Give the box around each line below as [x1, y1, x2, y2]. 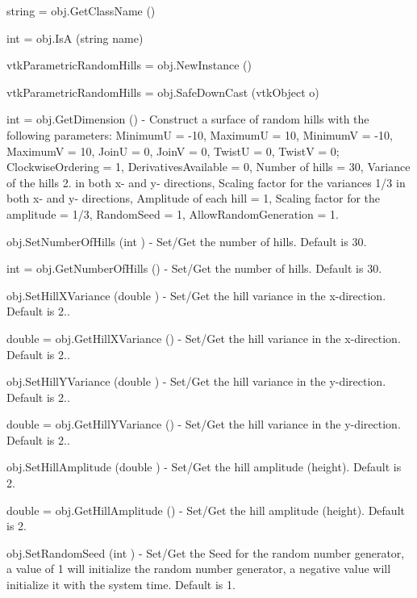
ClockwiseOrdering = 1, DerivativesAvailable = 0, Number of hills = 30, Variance [6, 158, 411, 175]
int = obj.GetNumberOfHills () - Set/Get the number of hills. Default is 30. [6, 260, 382, 277]
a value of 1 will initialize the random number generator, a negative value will [6, 560, 391, 577]
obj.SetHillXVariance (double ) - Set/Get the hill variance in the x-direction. [6, 286, 386, 303]
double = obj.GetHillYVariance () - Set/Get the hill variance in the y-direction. [6, 416, 401, 433]
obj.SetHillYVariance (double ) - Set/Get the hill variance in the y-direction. [6, 373, 386, 390]
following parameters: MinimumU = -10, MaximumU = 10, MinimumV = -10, [6, 126, 393, 143]
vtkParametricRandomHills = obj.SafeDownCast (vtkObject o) [6, 83, 319, 100]
